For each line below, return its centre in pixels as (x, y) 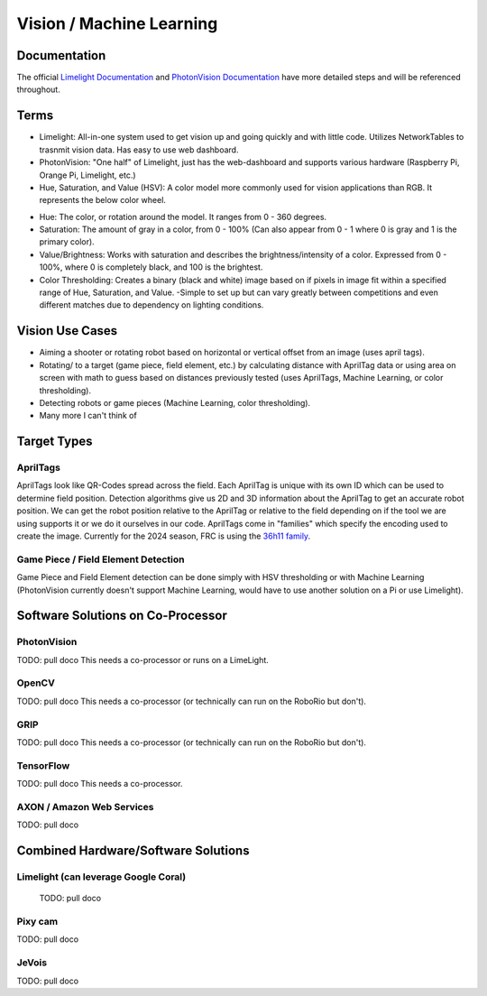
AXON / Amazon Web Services (85, 807)
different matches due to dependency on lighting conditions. (152, 305)
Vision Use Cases (67, 331)
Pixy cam (37, 922)
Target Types (55, 442)
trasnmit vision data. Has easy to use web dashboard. (139, 150)
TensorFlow (43, 765)
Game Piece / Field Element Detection (101, 559)
